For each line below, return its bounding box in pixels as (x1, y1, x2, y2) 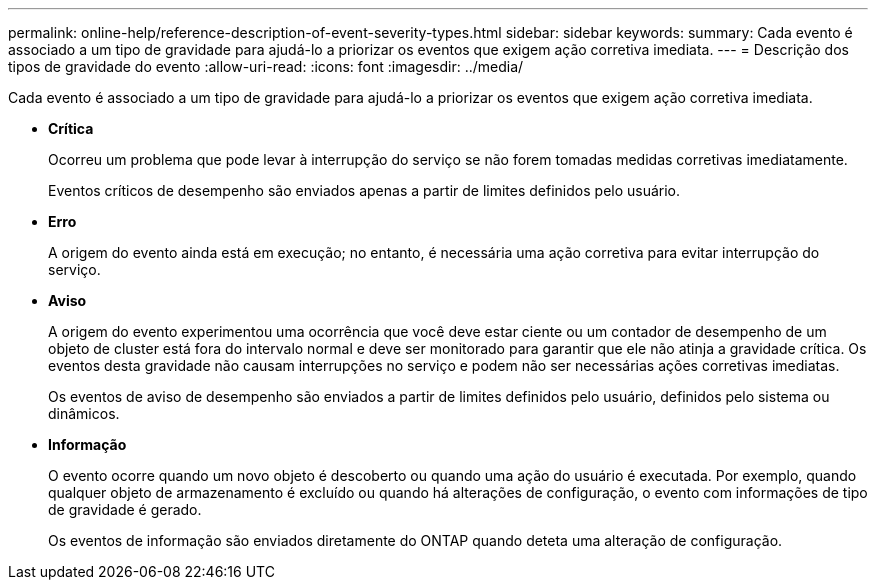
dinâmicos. (48, 405, 120, 422)
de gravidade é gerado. (48, 501, 202, 518)
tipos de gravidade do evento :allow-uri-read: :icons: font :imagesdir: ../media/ (8, 58, 524, 75)
